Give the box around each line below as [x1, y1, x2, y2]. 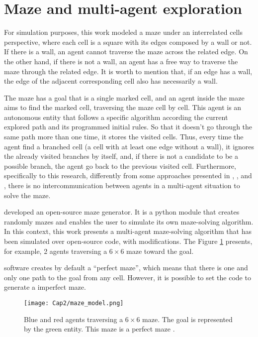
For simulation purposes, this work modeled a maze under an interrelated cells [4, 27, 243, 37]
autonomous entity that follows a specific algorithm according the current [4, 112, 228, 122]
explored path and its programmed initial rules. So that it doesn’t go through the [4, 121, 253, 132]
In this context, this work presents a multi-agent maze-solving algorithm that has [4, 226, 252, 236]
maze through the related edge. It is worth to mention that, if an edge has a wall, [4, 66, 253, 76]
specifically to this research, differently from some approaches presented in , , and [4, 170, 252, 181]
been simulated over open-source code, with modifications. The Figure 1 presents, [4, 236, 253, 246]
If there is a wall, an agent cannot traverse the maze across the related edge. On [4, 46, 248, 57]
